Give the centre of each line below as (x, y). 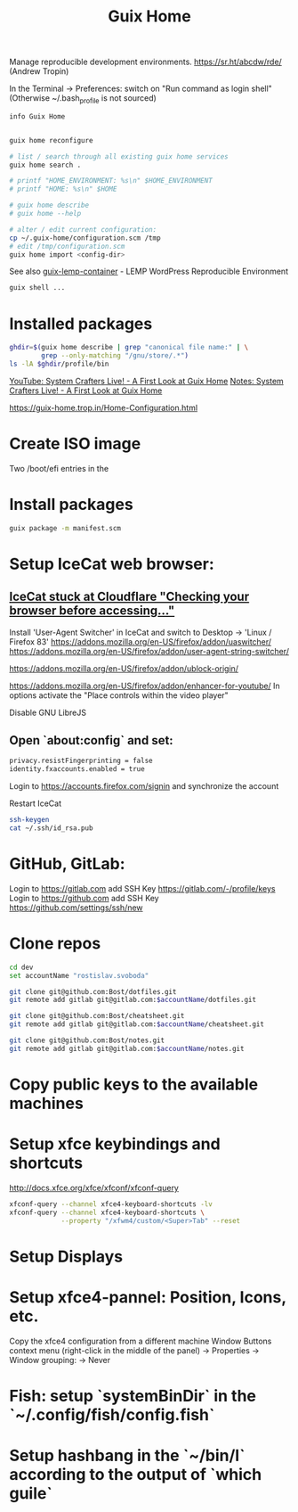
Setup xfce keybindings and (115, 1144)
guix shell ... (37, 288)
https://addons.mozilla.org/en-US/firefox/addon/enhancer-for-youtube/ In (145, 686)
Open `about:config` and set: (91, 740)
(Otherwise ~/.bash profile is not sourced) (83, 99)
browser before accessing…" (92, 611)
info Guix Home (37, 116)
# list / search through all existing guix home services (119, 156)
